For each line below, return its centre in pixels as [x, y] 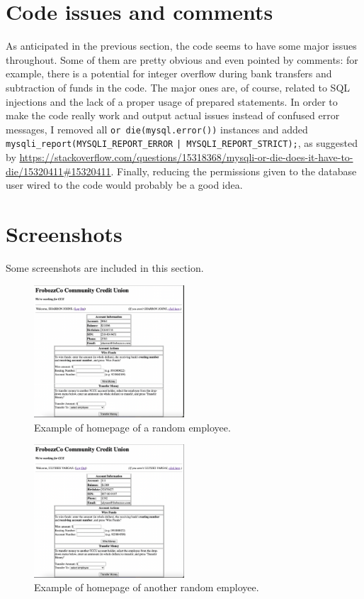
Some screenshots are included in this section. [105, 267]
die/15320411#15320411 [58, 171]
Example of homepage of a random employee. [132, 427]
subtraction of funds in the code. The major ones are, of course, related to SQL [178, 87]
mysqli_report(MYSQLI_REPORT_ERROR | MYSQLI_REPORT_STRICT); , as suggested [182, 143]
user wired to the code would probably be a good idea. [124, 185]
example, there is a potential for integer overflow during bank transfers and [169, 73]
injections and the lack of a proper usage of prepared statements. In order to [172, 101]
